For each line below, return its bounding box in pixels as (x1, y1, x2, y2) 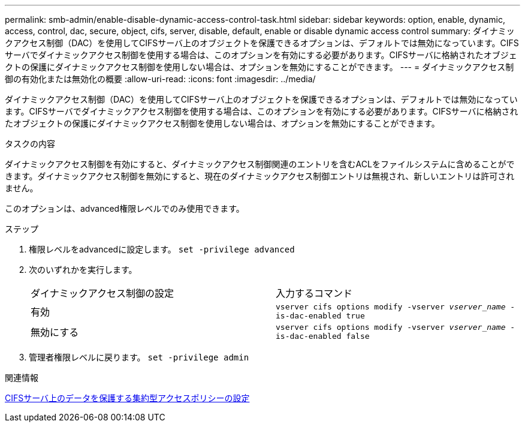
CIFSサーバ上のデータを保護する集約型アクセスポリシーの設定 (5, 393, 250, 403)
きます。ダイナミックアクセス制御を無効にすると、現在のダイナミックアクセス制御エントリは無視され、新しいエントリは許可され (5, 171, 515, 181)
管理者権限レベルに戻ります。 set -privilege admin (29, 352, 249, 362)
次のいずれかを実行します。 (29, 264, 137, 275)
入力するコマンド (276, 287, 353, 299)
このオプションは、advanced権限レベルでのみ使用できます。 (5, 203, 245, 213)
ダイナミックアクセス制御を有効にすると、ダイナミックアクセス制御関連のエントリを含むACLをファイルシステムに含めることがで (5, 159, 515, 169)
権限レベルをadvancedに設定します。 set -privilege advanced (29, 244, 295, 254)
